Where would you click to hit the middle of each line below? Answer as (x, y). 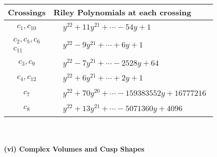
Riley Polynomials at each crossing (122, 12)
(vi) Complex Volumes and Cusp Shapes (74, 149)
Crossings (27, 12)
